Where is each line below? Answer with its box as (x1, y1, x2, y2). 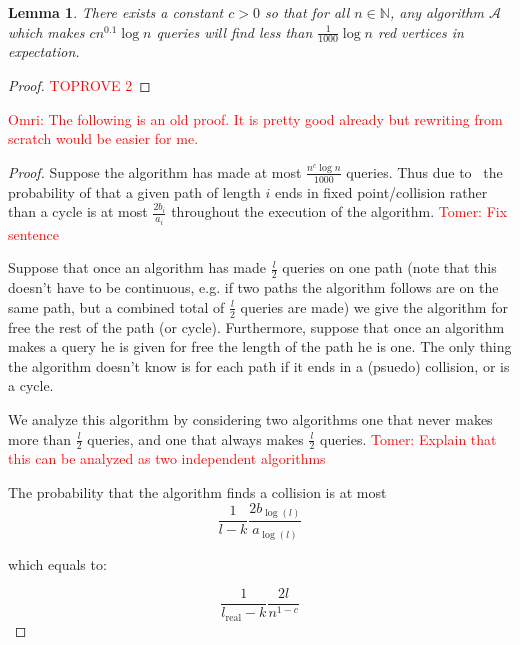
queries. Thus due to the (346, 161, 503, 182)
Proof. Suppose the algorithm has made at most (8, 161, 302, 182)
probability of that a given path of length (8, 181, 261, 202)
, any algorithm (389, 2, 484, 22)
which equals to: (8, 553, 107, 574)
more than (8, 428, 72, 449)
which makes (8, 21, 85, 42)
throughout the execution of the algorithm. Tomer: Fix (171, 201, 508, 222)
